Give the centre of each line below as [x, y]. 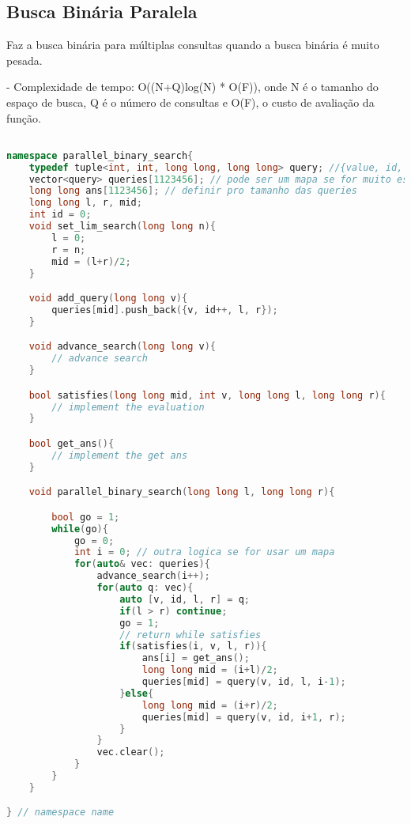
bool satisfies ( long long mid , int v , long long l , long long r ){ [207, 395]
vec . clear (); [131, 752]
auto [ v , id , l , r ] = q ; [185, 599]
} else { [137, 693]
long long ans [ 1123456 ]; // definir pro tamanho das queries [193, 191]
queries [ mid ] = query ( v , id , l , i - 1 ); [244, 682]
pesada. [25, 60]
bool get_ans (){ [72, 443]
